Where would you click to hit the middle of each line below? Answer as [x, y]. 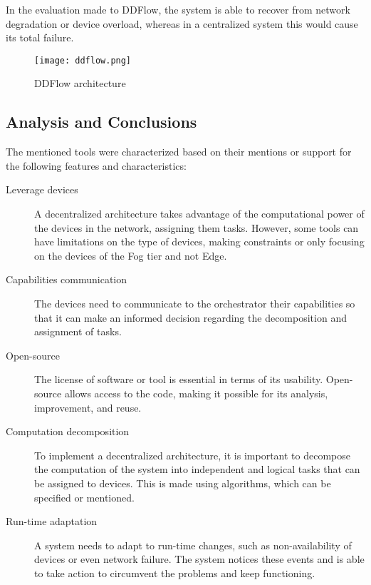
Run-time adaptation [52, 521]
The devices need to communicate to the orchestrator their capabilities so [195, 303]
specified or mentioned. [84, 497]
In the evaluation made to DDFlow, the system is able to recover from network [178, 9]
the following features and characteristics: [96, 165]
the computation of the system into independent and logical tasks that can [197, 469]
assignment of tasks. [78, 331]
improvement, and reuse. [88, 407]
